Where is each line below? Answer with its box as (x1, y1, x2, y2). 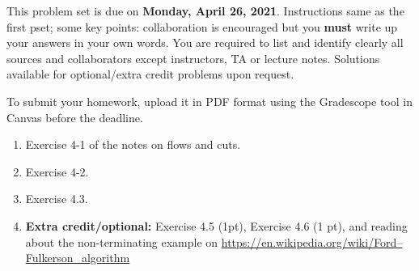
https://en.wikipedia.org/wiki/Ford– (221, 233, 403, 250)
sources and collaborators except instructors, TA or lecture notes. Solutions (6, 49, 380, 66)
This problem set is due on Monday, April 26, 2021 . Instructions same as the (6, 2, 404, 19)
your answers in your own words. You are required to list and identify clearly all (6, 34, 404, 51)
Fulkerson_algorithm (25, 249, 130, 266)
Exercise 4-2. (25, 163, 89, 180)
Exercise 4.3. (25, 190, 88, 207)
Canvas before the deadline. (6, 108, 143, 125)
